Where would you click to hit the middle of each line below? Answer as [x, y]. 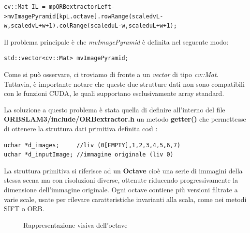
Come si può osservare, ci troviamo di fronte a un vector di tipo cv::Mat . [111, 74]
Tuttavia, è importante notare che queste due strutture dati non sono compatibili [124, 84]
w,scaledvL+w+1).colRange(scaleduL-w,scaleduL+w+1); [90, 26]
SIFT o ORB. [24, 209]
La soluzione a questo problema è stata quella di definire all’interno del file [115, 109]
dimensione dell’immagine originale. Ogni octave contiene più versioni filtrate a [121, 189]
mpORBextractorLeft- [82, 7]
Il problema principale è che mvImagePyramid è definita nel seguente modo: [116, 41]
